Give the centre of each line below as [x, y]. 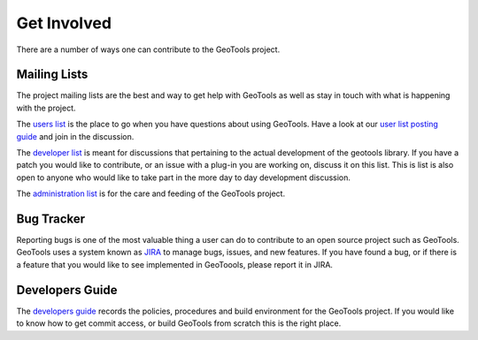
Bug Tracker [51, 219]
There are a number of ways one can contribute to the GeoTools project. [148, 49]
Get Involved [64, 23]
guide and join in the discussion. [75, 136]
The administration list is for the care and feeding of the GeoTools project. [151, 193]
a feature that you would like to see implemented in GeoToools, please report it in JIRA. [175, 264]
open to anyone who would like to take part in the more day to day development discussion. [184, 178]
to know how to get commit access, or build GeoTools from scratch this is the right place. [179, 323]
